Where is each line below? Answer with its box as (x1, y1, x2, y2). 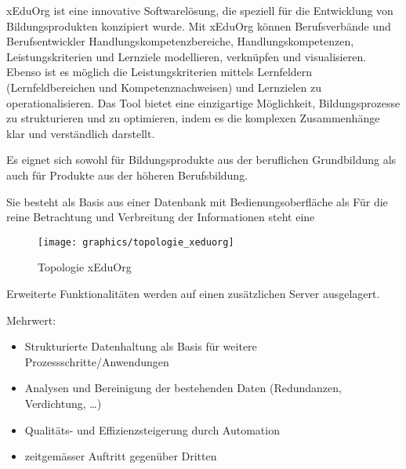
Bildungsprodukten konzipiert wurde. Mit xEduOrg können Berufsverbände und (6, 17, 391, 34)
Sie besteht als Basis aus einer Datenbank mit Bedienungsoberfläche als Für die (6, 193, 388, 209)
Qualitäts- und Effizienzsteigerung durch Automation (24, 421, 280, 438)
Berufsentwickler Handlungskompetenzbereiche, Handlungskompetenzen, (6, 33, 354, 49)
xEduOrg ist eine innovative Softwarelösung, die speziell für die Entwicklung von (6, 2, 393, 18)
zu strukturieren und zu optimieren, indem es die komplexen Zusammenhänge (6, 110, 380, 126)
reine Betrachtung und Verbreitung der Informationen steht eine (6, 209, 315, 225)
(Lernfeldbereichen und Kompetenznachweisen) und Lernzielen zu (6, 78, 321, 95)
